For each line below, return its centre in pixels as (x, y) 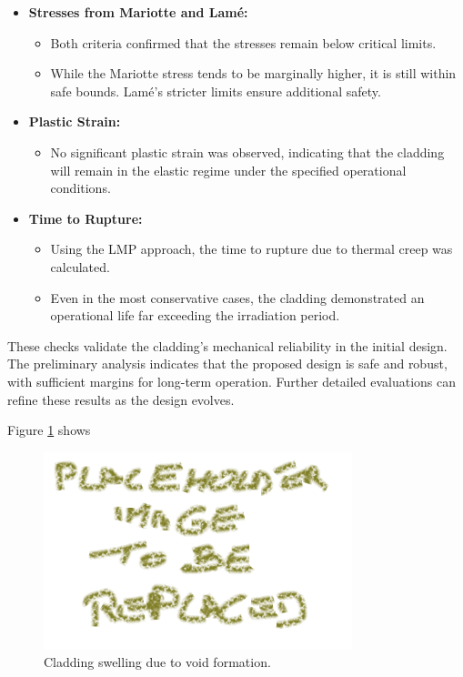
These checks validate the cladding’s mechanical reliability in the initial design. (227, 345)
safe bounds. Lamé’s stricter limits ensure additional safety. (216, 91)
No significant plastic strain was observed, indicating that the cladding (247, 152)
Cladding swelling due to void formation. (157, 662)
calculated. (80, 266)
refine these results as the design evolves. (121, 399)
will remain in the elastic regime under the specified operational (228, 170)
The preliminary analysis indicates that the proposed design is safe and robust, (227, 364)
